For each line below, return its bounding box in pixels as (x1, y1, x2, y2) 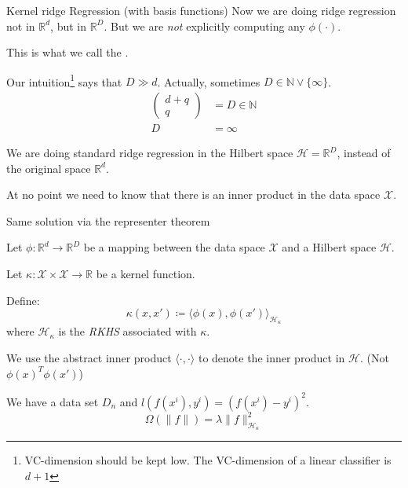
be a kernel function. (96, 266, 195, 282)
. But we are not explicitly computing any (104, 17, 305, 34)
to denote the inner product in (198, 350, 345, 366)
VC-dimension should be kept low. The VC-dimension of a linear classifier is (24, 452, 392, 468)
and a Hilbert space (282, 239, 377, 255)
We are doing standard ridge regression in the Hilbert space (6, 145, 293, 161)
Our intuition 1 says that (6, 71, 122, 90)
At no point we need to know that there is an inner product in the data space (6, 186, 381, 203)
